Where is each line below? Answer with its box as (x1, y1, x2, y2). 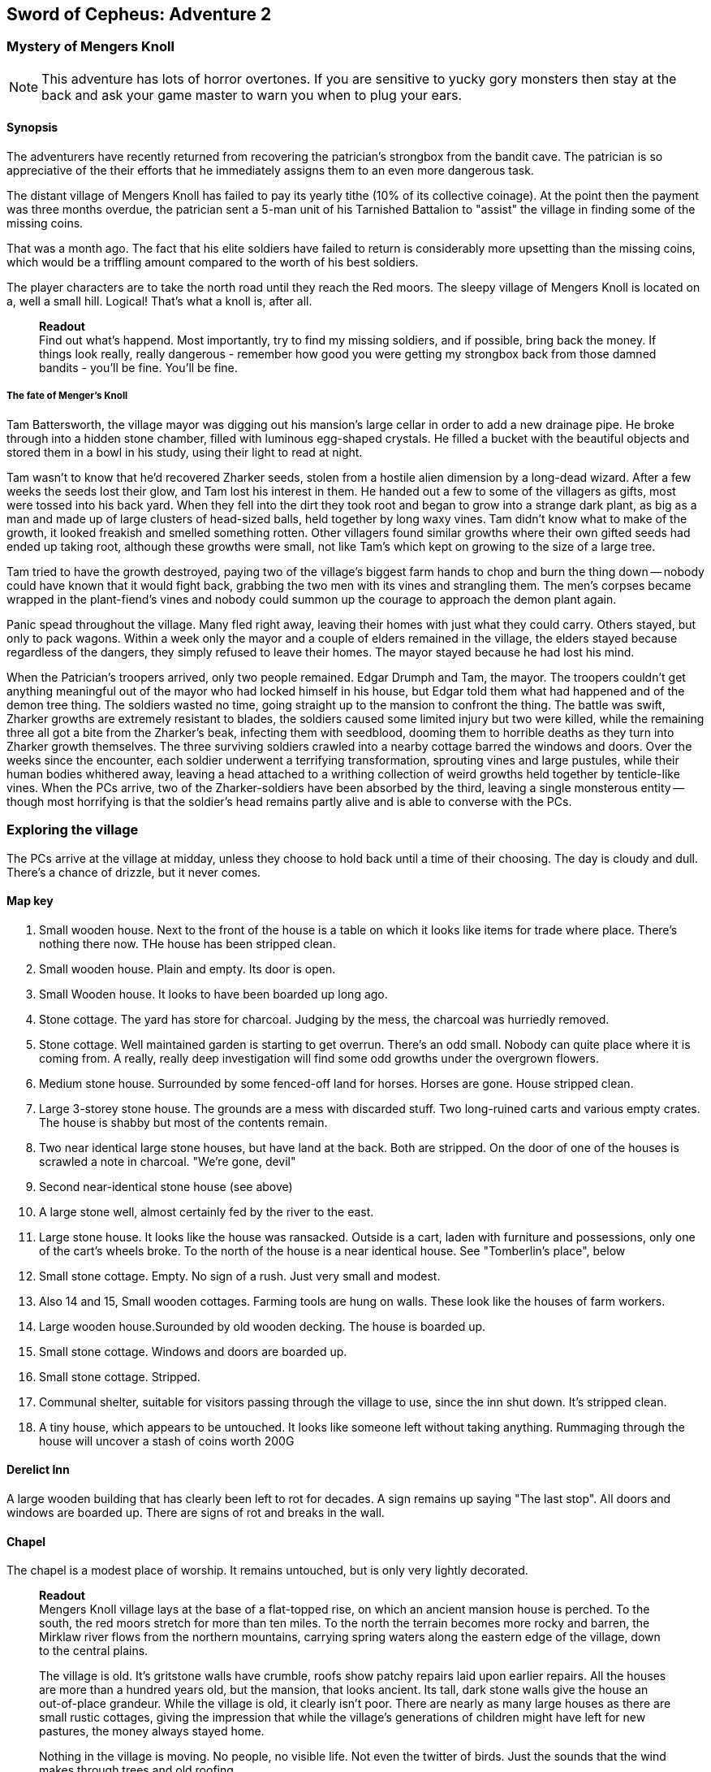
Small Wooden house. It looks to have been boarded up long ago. (39, 986, 388, 1001)
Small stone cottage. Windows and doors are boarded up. (39, 1344, 347, 1358)
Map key (6, 894, 54, 908)
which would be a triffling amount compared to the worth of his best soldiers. (6, 255, 419, 270)
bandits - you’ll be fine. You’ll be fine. (39, 361, 238, 375)
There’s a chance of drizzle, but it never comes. (6, 864, 261, 879)
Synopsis (6, 120, 58, 135)
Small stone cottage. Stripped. (39, 1369, 200, 1384)
